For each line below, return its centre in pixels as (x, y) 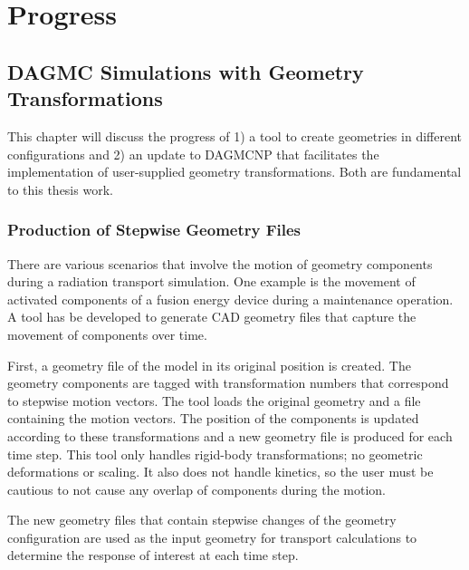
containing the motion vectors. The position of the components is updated (213, 418)
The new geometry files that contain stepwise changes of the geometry (202, 520)
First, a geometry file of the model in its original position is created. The (209, 365)
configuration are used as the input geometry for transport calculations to (212, 537)
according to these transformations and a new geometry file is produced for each (230, 435)
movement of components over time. (107, 334)
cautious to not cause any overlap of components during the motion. (196, 489)
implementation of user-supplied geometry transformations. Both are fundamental (234, 172)
